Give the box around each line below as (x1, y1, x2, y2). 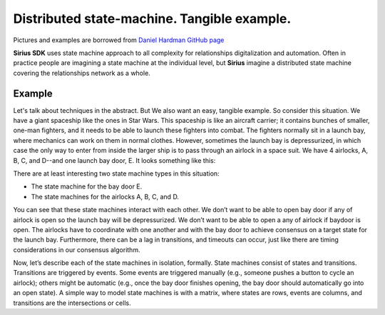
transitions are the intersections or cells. (13, 299, 131, 307)
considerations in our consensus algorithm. (13, 245, 140, 254)
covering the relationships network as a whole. (13, 69, 151, 77)
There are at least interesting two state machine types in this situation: (13, 169, 220, 178)
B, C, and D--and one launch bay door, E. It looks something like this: (13, 156, 216, 164)
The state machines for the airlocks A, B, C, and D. (31, 192, 180, 201)
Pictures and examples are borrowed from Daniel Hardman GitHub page (13, 36, 225, 44)
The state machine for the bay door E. (31, 182, 143, 191)
